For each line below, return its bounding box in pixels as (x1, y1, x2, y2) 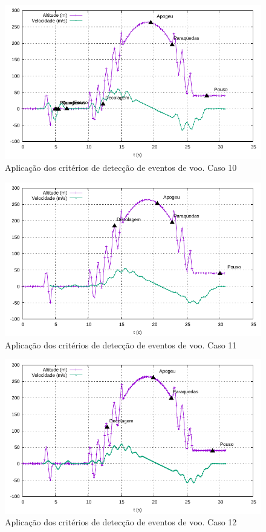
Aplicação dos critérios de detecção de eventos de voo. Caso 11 (5, 338, 237, 351)
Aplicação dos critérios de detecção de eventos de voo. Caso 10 (5, 161, 237, 173)
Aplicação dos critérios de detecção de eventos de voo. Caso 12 (5, 516, 237, 528)
